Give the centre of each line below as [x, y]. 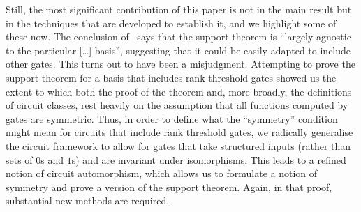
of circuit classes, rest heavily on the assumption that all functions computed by [177, 105]
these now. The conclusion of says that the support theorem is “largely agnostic [178, 37]
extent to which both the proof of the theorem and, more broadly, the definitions [179, 91]
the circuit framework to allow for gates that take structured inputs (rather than [178, 145]
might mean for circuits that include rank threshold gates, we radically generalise [179, 132]
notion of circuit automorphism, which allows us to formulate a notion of [162, 173]
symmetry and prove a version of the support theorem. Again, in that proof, [169, 187]
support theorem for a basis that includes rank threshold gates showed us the [171, 77]
